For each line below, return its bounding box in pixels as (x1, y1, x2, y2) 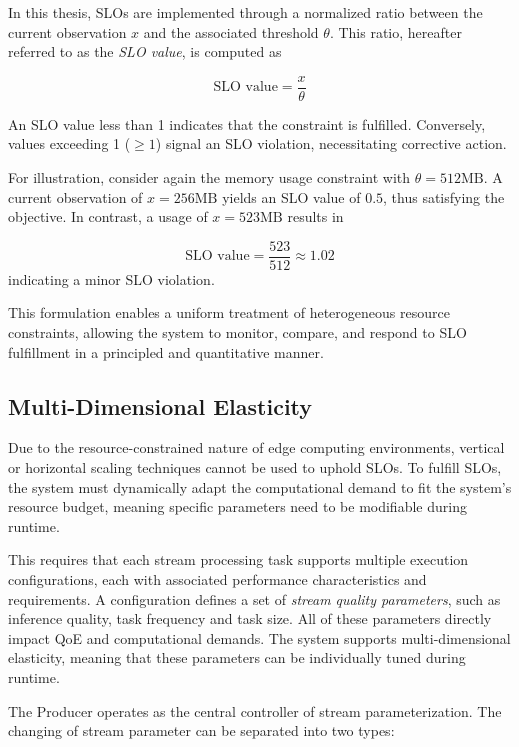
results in (287, 206, 344, 227)
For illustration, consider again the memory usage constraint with (8, 167, 411, 188)
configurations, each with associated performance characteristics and (8, 569, 427, 590)
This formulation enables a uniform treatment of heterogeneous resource (8, 302, 450, 323)
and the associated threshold (143, 21, 319, 42)
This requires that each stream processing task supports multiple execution (8, 549, 469, 570)
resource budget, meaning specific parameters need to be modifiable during (8, 496, 467, 517)
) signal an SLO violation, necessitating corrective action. (155, 133, 507, 154)
